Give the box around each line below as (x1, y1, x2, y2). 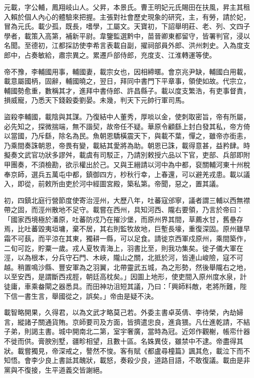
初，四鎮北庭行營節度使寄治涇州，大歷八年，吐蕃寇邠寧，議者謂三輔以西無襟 (4, 195, 250, 205)
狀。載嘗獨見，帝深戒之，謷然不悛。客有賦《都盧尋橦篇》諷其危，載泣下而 (4, 345, 243, 356)
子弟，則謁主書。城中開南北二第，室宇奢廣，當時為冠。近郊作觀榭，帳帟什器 (4, 326, 250, 336)
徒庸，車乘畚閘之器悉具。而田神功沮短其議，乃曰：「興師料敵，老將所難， (4, 281, 240, 291)
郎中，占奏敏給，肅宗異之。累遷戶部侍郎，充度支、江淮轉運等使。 (4, 49, 216, 60)
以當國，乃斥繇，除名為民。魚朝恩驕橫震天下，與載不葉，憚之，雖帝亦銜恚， (4, 131, 250, 141)
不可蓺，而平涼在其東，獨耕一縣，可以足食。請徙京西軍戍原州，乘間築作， (10, 233, 250, 244)
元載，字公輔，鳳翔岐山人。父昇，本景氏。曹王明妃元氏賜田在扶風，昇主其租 (4, 2, 250, 12)
